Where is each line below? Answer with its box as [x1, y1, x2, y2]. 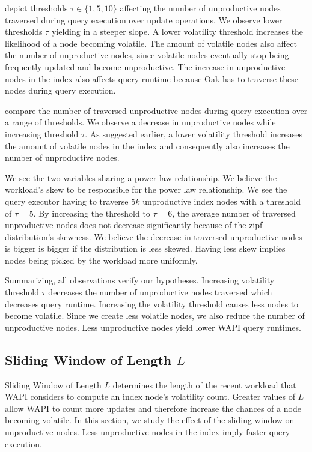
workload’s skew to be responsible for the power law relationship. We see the [5, 183, 287, 196]
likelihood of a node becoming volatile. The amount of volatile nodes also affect [5, 37, 297, 49]
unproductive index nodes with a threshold [142, 194, 301, 207]
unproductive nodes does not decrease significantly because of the [5, 218, 246, 231]
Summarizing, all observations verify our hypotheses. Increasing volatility [5, 274, 275, 286]
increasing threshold [5, 127, 79, 140]
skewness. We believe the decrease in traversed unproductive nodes [56, 230, 302, 243]
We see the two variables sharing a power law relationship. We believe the [5, 171, 277, 184]
